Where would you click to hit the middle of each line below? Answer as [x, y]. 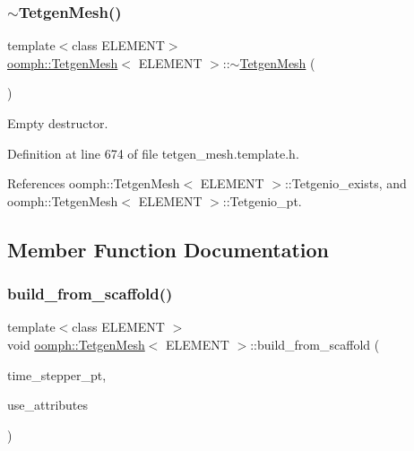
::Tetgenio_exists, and [345, 183]
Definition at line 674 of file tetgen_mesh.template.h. [153, 153]
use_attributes [48, 405]
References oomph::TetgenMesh [94, 183]
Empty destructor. [58, 123]
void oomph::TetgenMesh [76, 344]
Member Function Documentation [168, 249]
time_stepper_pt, [57, 374]
